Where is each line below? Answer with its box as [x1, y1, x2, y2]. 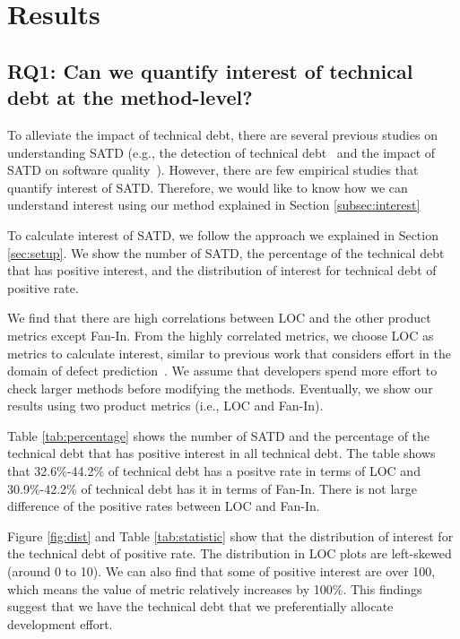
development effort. [7, 614, 113, 633]
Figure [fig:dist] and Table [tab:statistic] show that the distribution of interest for [7, 526, 454, 545]
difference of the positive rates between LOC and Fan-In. [7, 497, 320, 515]
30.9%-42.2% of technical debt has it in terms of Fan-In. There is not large [7, 479, 418, 497]
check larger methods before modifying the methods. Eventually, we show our [7, 378, 433, 397]
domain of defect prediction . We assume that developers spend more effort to [7, 361, 438, 380]
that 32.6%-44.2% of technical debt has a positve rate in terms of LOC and [7, 462, 421, 480]
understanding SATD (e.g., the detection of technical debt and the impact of [7, 142, 436, 161]
